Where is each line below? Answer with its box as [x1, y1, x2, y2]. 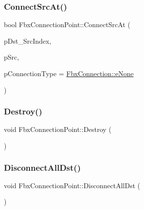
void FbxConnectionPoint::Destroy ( [4, 124, 112, 134]
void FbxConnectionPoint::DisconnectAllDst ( [4, 180, 140, 190]
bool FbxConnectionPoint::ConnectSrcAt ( [4, 19, 130, 30]
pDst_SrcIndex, [4, 35, 51, 46]
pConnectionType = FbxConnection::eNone [4, 68, 134, 78]
